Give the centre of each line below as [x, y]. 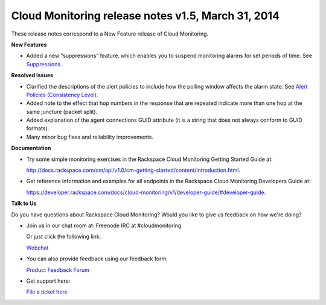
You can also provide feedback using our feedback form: [97, 259]
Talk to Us [24, 203]
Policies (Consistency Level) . [62, 95]
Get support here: [48, 281]
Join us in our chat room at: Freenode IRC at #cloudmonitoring [104, 225]
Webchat [37, 248]
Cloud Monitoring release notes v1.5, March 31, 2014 [145, 16]
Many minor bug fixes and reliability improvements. [90, 137]
